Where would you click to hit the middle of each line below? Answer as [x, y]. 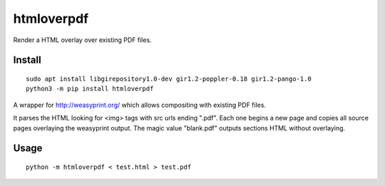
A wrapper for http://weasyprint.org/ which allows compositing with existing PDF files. [140, 105]
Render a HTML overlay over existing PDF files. [83, 40]
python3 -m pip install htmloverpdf [90, 89]
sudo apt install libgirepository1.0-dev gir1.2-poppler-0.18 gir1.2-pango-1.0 [169, 79]
